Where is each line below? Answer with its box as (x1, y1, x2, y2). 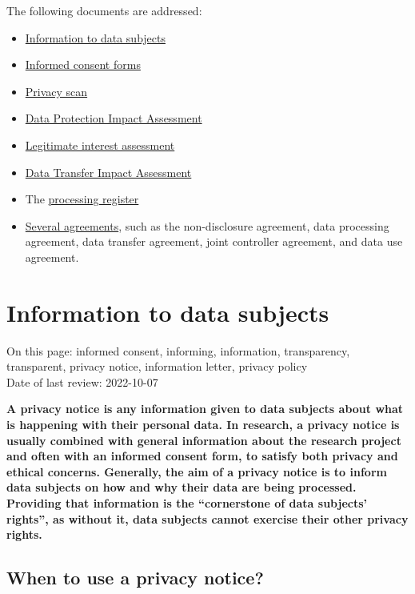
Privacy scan (25, 82, 88, 99)
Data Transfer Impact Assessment (25, 163, 192, 180)
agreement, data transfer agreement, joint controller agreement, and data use (25, 233, 403, 250)
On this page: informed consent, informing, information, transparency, (6, 342, 350, 359)
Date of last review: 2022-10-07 (6, 373, 158, 390)
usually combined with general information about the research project (6, 431, 401, 448)
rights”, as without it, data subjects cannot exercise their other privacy (6, 510, 409, 527)
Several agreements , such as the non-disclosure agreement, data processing (25, 217, 389, 234)
